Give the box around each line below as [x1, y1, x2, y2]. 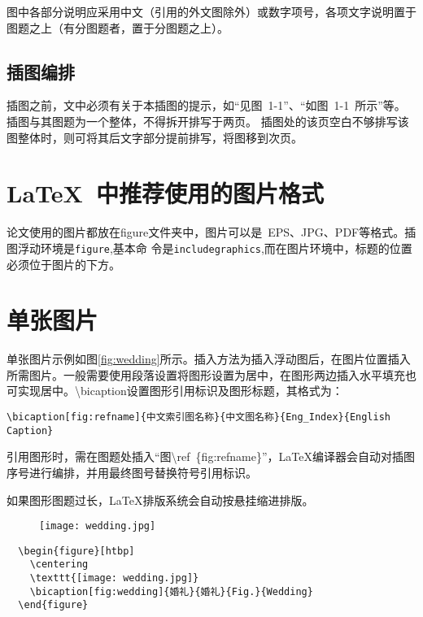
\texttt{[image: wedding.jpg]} [29, 572, 199, 584]
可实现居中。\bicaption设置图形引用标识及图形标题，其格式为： [7, 382, 343, 399]
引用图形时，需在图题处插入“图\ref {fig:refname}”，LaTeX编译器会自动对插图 [7, 448, 415, 465]
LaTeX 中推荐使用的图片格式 [7, 176, 324, 210]
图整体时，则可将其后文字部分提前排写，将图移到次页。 [7, 128, 303, 146]
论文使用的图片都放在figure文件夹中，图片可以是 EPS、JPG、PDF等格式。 [7, 224, 405, 241]
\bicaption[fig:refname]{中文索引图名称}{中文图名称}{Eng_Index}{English [7, 411, 390, 424]
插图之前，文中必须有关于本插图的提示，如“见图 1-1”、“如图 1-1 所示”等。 [7, 97, 406, 114]
